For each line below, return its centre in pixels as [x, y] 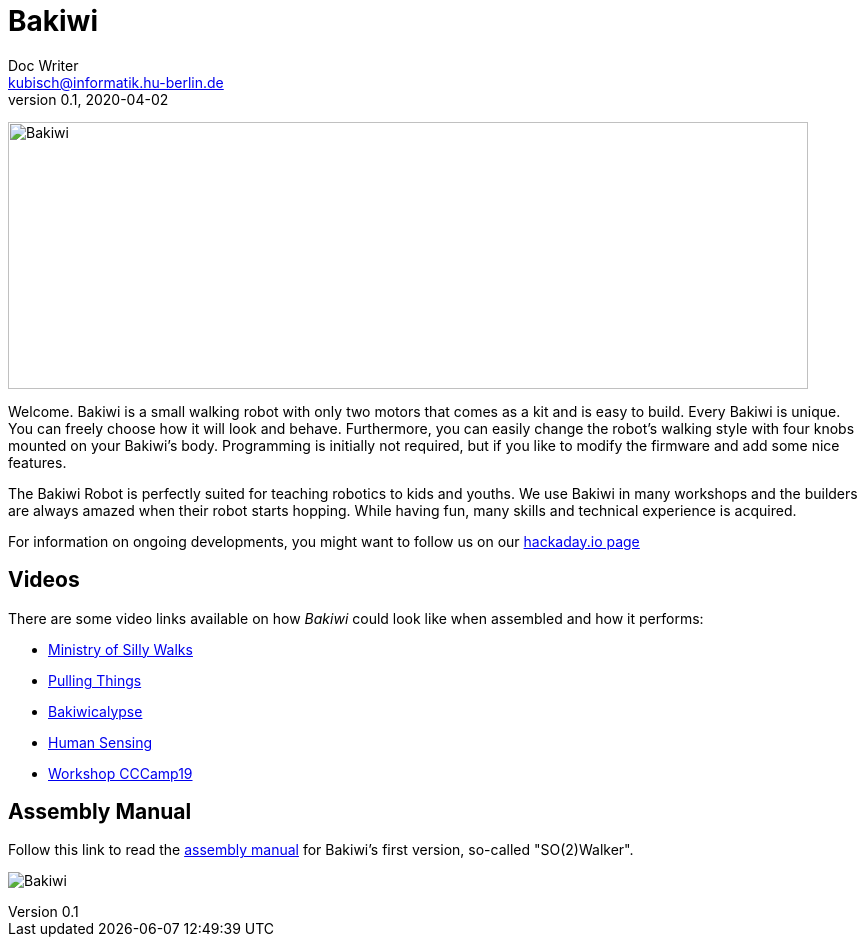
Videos [44, 580]
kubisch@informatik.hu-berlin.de [116, 82]
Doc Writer [43, 65]
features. [37, 462]
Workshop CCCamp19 [120, 773]
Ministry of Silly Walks [120, 649]
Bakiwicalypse [95, 711]
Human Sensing [100, 742]
